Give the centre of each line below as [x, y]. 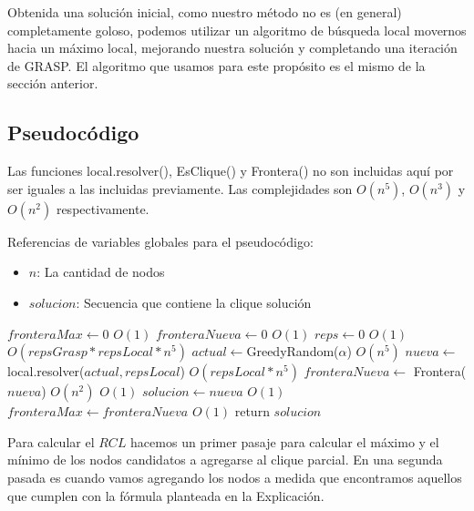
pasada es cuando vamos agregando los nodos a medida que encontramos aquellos [235, 477]
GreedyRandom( [293, 351]
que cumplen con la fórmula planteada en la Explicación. [166, 495]
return [252, 411]
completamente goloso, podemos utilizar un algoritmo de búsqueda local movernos [237, 30]
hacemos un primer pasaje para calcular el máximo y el [285, 441]
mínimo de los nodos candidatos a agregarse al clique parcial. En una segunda [225, 460]
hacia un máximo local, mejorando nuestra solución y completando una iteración [232, 48]
